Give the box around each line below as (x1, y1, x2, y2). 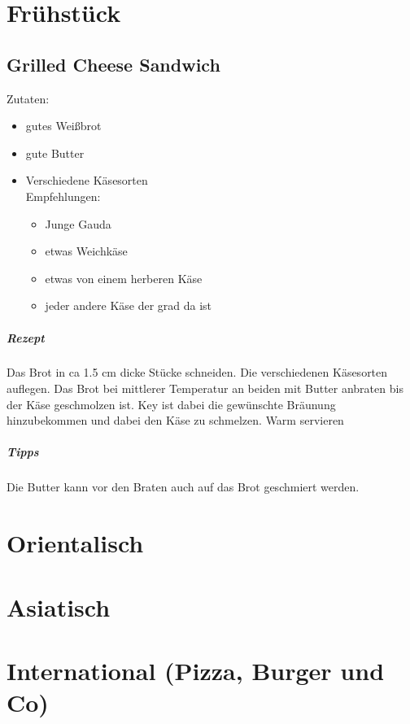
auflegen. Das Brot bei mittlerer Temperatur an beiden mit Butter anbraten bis (7, 380, 403, 397)
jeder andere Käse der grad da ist (45, 297, 212, 314)
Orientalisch (7, 526, 144, 560)
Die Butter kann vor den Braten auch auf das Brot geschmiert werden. (7, 478, 360, 495)
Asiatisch (7, 590, 111, 623)
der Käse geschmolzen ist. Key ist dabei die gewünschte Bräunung (7, 395, 336, 412)
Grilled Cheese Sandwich (7, 51, 220, 76)
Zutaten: (7, 89, 50, 107)
